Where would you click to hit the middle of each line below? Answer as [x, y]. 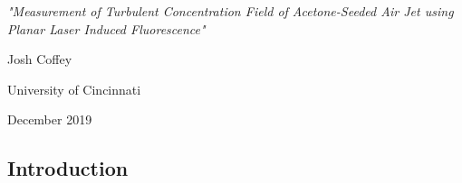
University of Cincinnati [74, 89]
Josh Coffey [40, 59]
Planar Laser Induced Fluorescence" [106, 28]
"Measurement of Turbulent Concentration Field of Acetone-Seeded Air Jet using [231, 11]
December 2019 [50, 119]
